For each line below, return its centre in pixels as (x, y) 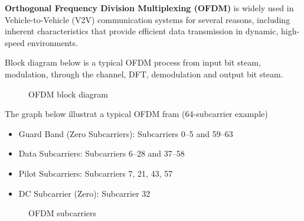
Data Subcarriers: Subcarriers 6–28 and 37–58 (102, 153)
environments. (53, 42)
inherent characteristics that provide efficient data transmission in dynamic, (142, 31)
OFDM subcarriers (63, 213)
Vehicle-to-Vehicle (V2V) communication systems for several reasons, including (148, 19)
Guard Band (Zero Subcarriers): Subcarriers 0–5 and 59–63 (126, 133)
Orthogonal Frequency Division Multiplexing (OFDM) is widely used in (149, 8)
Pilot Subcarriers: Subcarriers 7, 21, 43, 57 (96, 173)
